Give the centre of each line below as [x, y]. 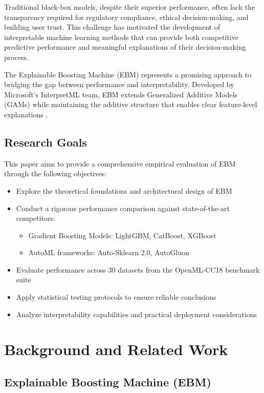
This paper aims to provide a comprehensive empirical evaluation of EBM [120, 163]
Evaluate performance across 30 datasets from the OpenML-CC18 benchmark [138, 269]
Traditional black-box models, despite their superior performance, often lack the [130, 7]
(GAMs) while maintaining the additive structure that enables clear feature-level [131, 104]
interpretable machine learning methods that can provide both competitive [121, 37]
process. [17, 57]
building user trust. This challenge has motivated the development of [112, 27]
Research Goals [46, 142]
